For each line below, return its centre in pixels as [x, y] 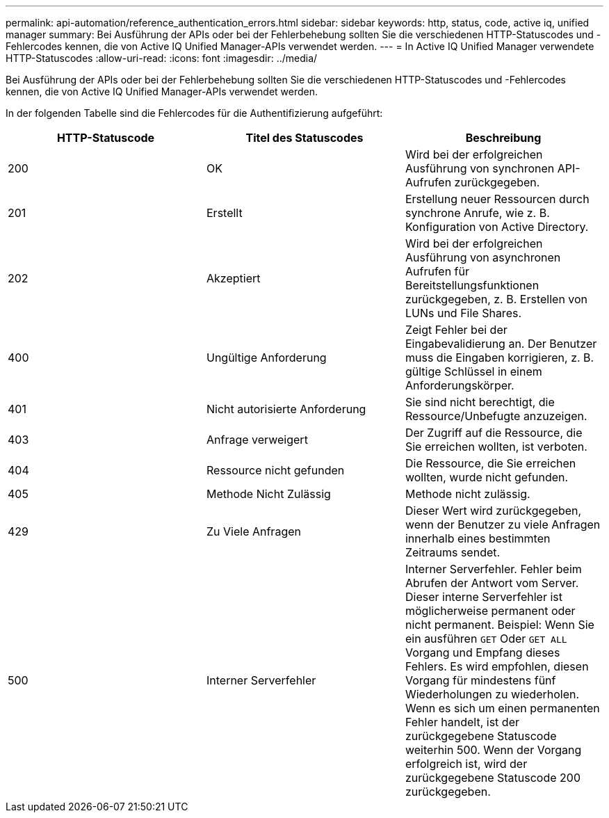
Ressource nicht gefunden [275, 470]
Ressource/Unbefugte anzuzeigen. [496, 416]
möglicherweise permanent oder [490, 611]
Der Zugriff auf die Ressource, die [494, 433]
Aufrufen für [437, 271]
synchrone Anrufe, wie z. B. [477, 213]
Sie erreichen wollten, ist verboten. [496, 447]
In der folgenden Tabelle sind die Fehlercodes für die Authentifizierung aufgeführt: [194, 113]
